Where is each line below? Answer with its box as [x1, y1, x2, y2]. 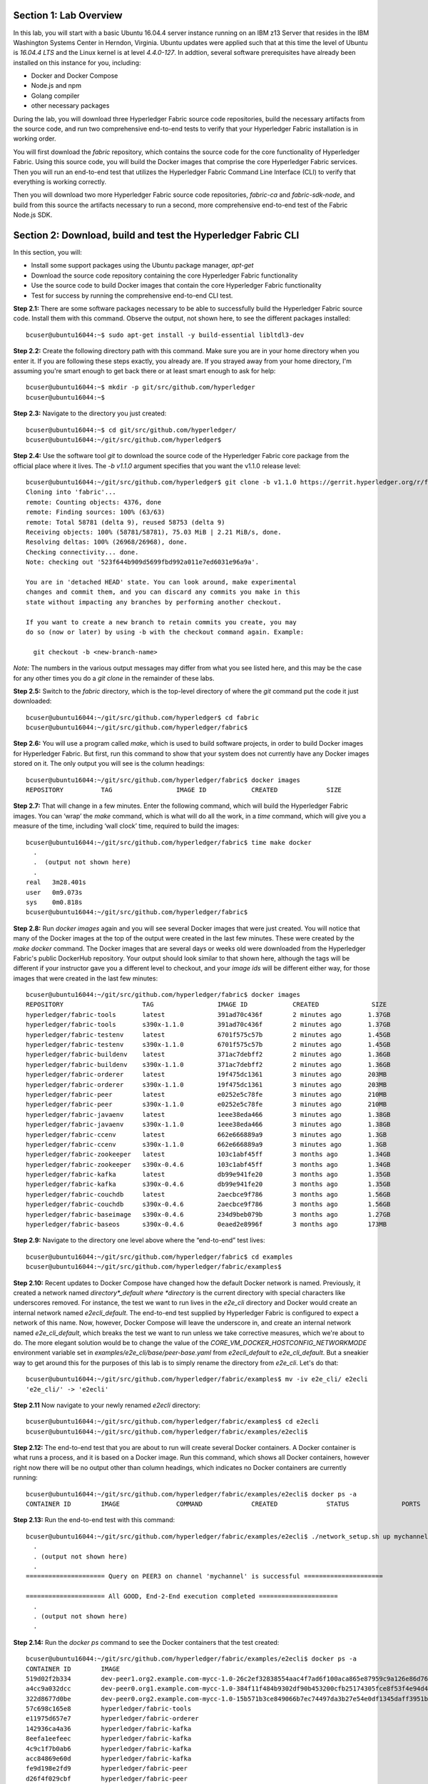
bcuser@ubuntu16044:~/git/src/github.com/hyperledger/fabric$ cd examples [26, 1252, 293, 1261]
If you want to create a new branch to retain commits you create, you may [26, 618, 297, 626]
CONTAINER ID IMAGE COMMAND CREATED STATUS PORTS [26, 1500, 421, 1509]
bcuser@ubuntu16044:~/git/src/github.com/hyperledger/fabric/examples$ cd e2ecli [26, 1417, 320, 1426]
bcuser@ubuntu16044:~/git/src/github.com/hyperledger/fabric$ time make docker [26, 838, 312, 846]
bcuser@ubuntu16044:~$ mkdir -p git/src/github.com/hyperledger [26, 383, 256, 392]
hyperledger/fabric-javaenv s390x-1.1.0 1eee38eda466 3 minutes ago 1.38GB [26, 1120, 391, 1129]
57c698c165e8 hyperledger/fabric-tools [26, 1705, 192, 1713]
